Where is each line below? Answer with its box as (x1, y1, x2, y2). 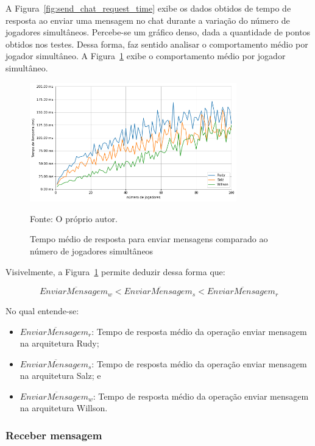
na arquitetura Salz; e (19, 369, 101, 382)
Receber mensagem (5, 427, 102, 442)
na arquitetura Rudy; (19, 337, 99, 350)
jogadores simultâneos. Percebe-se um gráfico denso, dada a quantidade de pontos (5, 26, 311, 38)
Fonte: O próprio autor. (30, 212, 118, 225)
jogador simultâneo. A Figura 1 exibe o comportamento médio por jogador (5, 49, 286, 62)
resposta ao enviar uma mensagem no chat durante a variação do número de (5, 13, 290, 26)
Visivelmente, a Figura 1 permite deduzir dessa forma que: (5, 265, 225, 278)
